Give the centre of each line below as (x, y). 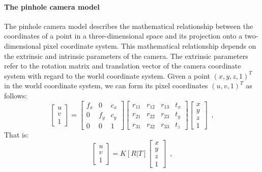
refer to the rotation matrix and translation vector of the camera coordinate (123, 66)
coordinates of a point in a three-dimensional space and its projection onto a (123, 36)
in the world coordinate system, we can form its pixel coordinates (106, 85)
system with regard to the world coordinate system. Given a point (107, 75)
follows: (16, 95)
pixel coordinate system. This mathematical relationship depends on (150, 45)
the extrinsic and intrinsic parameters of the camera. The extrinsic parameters (126, 56)
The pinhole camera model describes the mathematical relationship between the (129, 26)
